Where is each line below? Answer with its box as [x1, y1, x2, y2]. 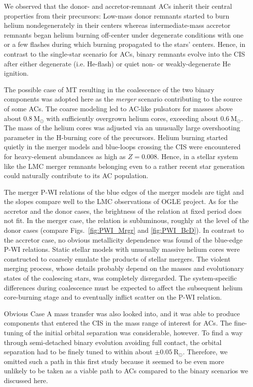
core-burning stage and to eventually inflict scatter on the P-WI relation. [4, 292, 222, 302]
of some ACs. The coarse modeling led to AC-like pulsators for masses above [4, 103, 233, 113]
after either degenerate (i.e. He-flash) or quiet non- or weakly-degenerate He [4, 58, 231, 68]
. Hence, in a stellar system [157, 151, 238, 161]
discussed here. [4, 375, 48, 385]
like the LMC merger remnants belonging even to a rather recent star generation [4, 161, 245, 171]
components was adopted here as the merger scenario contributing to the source [4, 94, 242, 104]
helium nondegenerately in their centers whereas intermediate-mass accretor [4, 20, 231, 30]
